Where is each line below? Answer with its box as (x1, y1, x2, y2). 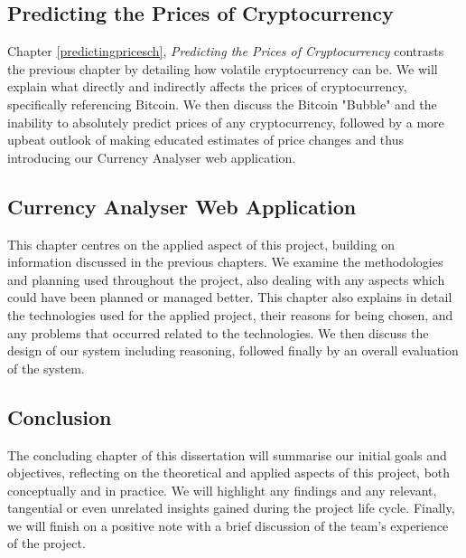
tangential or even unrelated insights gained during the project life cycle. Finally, (7, 498, 455, 517)
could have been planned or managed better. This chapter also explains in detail (7, 288, 452, 307)
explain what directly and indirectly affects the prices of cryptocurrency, (7, 77, 407, 96)
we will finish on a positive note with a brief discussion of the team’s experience (7, 515, 449, 534)
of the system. (7, 358, 85, 377)
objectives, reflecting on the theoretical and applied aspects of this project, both (7, 463, 451, 482)
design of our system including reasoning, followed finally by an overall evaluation (7, 341, 459, 360)
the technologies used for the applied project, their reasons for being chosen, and (7, 305, 453, 324)
